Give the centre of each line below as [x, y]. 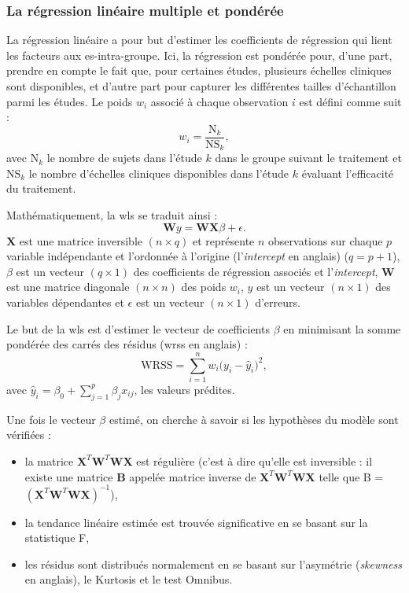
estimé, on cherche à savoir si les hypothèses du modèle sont [254, 419]
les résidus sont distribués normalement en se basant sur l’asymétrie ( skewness [214, 564]
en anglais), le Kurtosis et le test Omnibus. [129, 579]
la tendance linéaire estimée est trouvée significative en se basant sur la [196, 522]
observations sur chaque [326, 240]
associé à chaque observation [219, 101]
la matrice [49, 460]
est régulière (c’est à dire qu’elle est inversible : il [254, 460]
